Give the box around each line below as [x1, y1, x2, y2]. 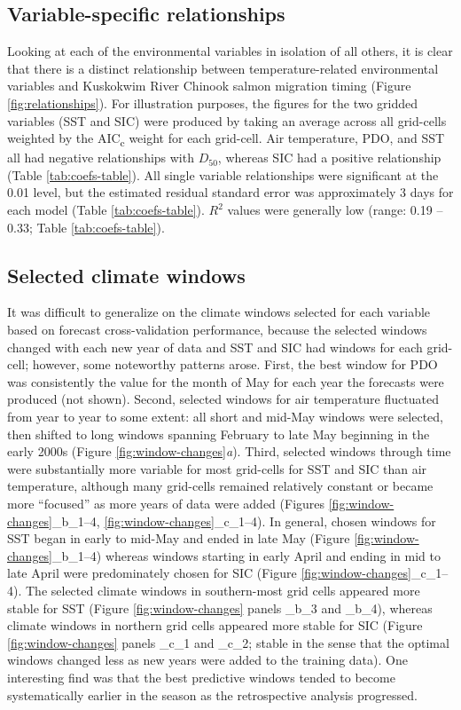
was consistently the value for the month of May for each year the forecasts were [7, 372, 444, 390]
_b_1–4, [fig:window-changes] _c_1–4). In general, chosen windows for [52, 511, 436, 530]
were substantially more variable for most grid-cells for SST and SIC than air [7, 459, 427, 477]
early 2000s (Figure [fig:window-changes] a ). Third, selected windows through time [7, 442, 451, 461]
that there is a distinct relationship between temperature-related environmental [7, 59, 439, 77]
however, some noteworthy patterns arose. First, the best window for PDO [32, 355, 438, 374]
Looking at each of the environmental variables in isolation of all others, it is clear [7, 42, 453, 60]
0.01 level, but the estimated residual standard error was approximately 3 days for [7, 183, 454, 201]
